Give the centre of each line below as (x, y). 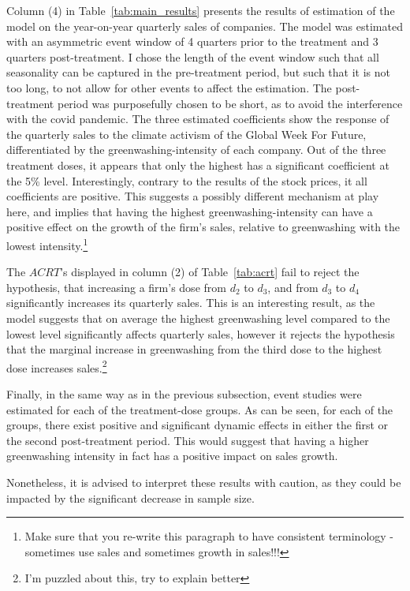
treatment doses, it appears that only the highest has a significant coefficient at (198, 165)
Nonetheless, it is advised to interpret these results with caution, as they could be (204, 482)
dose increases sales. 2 (57, 366)
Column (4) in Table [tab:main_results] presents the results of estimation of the (201, 10)
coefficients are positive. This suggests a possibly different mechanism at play (193, 196)
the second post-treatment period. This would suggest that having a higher (188, 440)
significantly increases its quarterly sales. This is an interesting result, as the (191, 303)
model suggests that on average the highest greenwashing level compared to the (198, 318)
